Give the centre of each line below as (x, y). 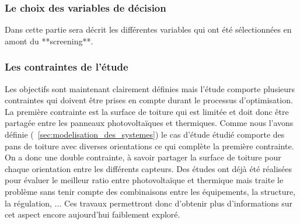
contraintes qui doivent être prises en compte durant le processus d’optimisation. (149, 100)
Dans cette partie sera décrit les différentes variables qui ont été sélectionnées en (148, 29)
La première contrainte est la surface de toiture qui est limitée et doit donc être (147, 111)
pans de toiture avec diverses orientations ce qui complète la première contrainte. (149, 146)
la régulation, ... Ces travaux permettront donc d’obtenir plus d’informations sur (149, 203)
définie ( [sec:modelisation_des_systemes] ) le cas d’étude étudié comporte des (145, 134)
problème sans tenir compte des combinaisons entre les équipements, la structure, (150, 191)
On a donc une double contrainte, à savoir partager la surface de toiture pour (143, 157)
